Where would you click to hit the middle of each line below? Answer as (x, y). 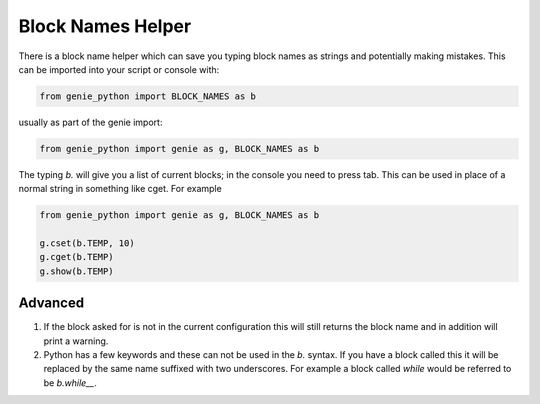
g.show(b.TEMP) (76, 271)
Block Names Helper (105, 26)
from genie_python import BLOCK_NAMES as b (148, 96)
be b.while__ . (70, 382)
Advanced (51, 303)
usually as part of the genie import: (90, 122)
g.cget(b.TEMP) (76, 257)
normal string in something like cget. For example (120, 189)
